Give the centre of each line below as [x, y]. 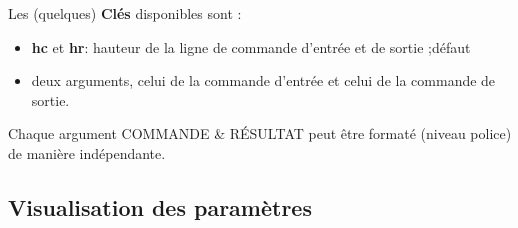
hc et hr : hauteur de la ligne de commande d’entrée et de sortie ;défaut [251, 46]
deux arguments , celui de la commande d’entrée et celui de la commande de [263, 80]
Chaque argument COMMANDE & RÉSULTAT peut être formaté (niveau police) [260, 133]
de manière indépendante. [87, 152]
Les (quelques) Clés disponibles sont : [125, 13]
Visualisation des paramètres [160, 206]
